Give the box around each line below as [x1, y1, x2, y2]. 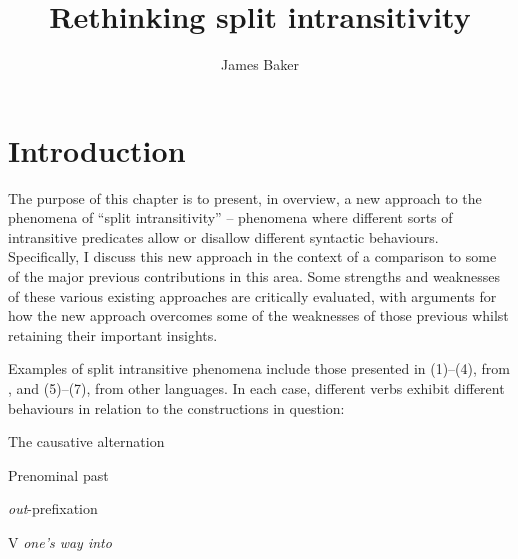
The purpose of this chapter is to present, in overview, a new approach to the [8, 187, 482, 208]
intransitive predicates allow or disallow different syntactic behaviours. [8, 226, 439, 247]
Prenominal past [8, 464, 109, 485]
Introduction [8, 129, 186, 170]
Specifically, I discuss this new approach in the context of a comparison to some [8, 246, 497, 267]
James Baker [221, 54, 299, 75]
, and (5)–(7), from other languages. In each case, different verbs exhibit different [8, 378, 505, 398]
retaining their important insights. [8, 324, 218, 345]
